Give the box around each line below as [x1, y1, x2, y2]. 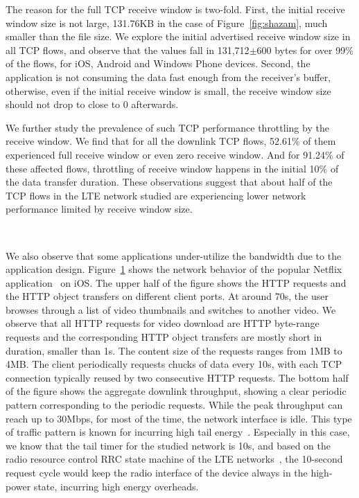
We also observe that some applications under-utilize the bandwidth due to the [6, 248, 342, 263]
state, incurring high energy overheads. [33, 479, 199, 493]
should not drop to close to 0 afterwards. [6, 97, 179, 112]
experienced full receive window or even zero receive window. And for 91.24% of [6, 147, 344, 161]
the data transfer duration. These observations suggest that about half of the [6, 175, 333, 189]
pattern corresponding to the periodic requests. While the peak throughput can [6, 398, 343, 412]
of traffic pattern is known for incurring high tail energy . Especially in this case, [6, 425, 350, 439]
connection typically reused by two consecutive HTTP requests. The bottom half [6, 370, 349, 384]
